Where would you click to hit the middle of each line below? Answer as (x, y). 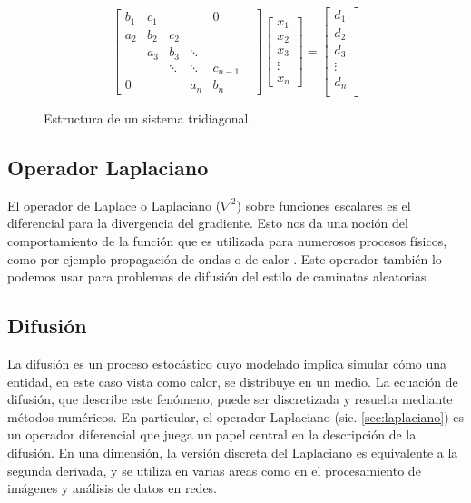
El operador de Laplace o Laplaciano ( (114, 205)
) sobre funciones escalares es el (324, 205)
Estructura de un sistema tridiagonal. (148, 118)
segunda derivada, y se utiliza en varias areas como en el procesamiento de (214, 470)
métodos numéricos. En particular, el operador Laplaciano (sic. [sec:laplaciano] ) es (236, 416)
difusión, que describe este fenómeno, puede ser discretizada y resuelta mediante (230, 399)
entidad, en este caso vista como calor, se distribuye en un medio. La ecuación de (233, 381)
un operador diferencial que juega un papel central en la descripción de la (212, 434)
